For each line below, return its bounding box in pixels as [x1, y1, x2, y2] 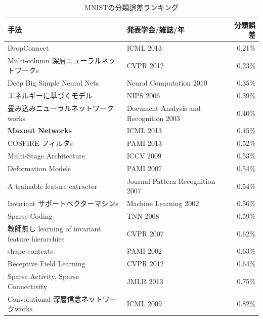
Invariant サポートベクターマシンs [8, 198, 118, 209]
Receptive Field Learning [8, 258, 85, 269]
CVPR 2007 [126, 228, 164, 238]
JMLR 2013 [126, 275, 163, 286]
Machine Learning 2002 [126, 198, 199, 209]
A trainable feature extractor [8, 180, 98, 191]
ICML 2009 [126, 298, 162, 309]
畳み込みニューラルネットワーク [8, 103, 114, 113]
